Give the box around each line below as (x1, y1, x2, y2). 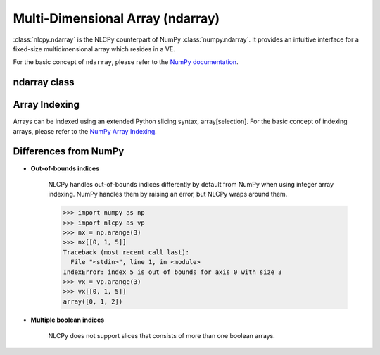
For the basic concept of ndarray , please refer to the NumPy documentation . (13, 58, 239, 66)
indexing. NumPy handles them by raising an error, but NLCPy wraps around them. (48, 190, 288, 199)
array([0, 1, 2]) (63, 297, 123, 306)
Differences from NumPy (13, 145, 125, 158)
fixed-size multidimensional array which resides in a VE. (13, 44, 175, 53)
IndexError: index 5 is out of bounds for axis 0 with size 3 (63, 268, 282, 276)
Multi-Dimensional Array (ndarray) (13, 11, 220, 26)
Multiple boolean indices (30, 316, 105, 324)
